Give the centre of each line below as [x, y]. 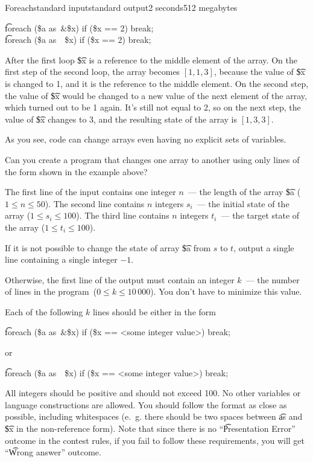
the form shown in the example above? [76, 171]
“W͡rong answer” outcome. [53, 452]
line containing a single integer [61, 259]
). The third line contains [123, 215]
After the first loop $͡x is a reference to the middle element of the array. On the [151, 59]
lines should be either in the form [154, 311]
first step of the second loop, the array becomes [93, 72]
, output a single [264, 247]
